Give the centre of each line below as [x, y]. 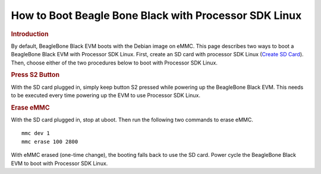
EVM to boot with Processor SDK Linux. [59, 163]
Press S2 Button [35, 75]
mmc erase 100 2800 [50, 141]
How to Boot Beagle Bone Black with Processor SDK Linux [156, 15]
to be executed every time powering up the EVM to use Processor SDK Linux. [106, 95]
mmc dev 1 [36, 133]
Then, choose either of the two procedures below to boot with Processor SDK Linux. [114, 63]
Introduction [30, 34]
